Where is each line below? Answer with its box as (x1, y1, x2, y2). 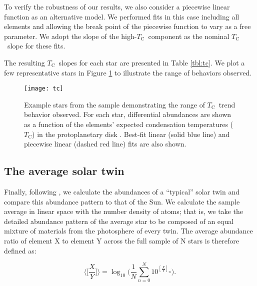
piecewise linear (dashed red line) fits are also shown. (24, 138, 186, 149)
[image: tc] (24, 85, 63, 92)
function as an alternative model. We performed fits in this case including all (4, 11, 239, 21)
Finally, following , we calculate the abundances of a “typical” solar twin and (4, 186, 239, 196)
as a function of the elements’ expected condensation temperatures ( (24, 119, 233, 129)
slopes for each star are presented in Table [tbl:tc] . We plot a (58, 57, 245, 67)
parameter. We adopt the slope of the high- (4, 30, 137, 41)
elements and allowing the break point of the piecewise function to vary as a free (4, 21, 251, 31)
